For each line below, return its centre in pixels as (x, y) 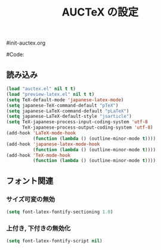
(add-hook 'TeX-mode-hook (38, 155)
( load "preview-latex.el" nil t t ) (50, 94)
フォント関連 (30, 181)
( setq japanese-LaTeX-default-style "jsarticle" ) (69, 117)
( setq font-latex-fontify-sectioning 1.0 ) (60, 212)
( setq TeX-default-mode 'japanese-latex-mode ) (65, 100)
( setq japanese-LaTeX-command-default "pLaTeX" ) (68, 111)
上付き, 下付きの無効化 (38, 228)
